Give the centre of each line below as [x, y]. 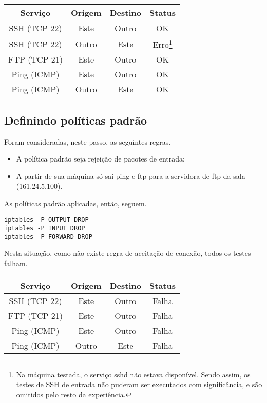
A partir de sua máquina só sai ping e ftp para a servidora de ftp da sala [131, 176]
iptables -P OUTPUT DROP [46, 220]
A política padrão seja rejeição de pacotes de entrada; [100, 159]
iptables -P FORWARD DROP [48, 237]
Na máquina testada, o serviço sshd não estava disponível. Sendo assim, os [133, 374]
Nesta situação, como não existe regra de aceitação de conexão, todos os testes [128, 253]
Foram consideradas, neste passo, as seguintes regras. [88, 141]
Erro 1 [163, 44]
